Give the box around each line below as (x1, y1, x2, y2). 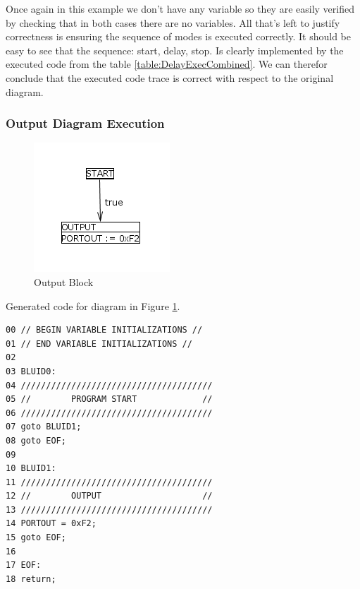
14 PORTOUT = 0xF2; (6, 518, 97, 529)
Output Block (34, 274, 94, 289)
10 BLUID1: (6, 463, 56, 474)
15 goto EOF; (6, 533, 66, 543)
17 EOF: (6, 560, 42, 571)
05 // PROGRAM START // (6, 394, 213, 405)
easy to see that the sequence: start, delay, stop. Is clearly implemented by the (6, 42, 344, 57)
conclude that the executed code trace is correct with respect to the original (6, 70, 334, 85)
